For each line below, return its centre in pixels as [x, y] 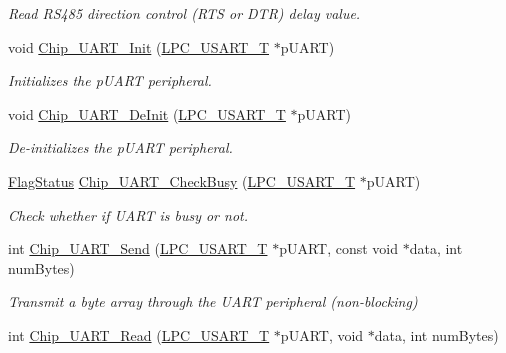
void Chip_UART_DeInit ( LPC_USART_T [147, 113]
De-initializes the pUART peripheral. [120, 147]
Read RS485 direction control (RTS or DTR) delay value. [184, 13]
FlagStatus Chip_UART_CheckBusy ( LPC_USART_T [182, 180]
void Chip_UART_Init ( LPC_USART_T [138, 46]
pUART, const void [339, 248]
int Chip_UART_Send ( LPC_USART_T [138, 248]
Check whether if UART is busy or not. [128, 214]
